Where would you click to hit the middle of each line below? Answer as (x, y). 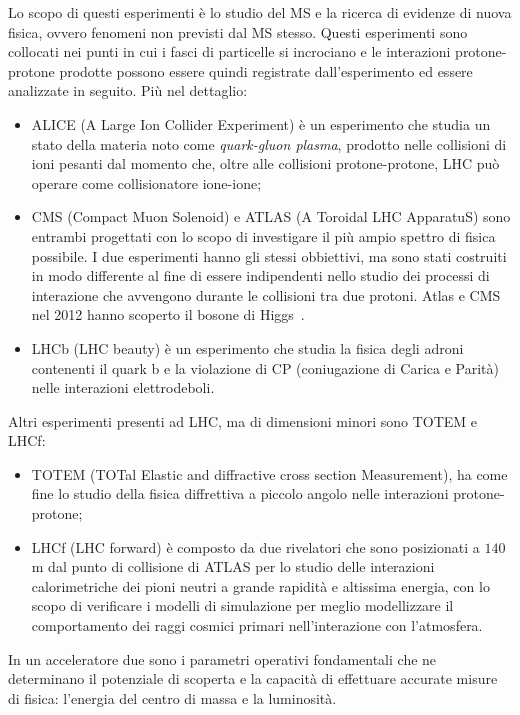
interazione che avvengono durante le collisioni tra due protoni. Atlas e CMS (266, 294)
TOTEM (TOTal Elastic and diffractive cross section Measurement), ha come (269, 473)
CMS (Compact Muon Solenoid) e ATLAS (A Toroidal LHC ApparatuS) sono (271, 216)
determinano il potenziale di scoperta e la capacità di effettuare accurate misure (253, 678)
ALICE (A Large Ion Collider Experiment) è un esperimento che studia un (261, 123)
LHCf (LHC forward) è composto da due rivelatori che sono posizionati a (255, 546)
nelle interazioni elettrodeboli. (123, 387)
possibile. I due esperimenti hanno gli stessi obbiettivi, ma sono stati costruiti (269, 255)
